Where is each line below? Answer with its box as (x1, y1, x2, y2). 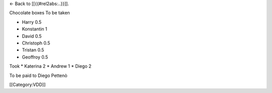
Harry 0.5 (22, 19, 42, 25)
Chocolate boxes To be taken (9, 10, 70, 16)
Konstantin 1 (22, 26, 47, 32)
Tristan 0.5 (22, 47, 44, 53)
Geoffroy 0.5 (22, 54, 48, 60)
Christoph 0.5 (22, 40, 50, 46)
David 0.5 (22, 33, 42, 39)
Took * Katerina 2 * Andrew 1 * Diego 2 (9, 63, 92, 69)
